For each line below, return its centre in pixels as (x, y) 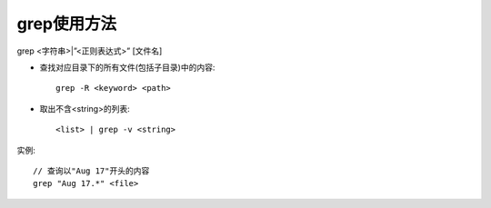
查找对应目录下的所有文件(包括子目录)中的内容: (127, 67)
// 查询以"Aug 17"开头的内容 (91, 171)
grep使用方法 (67, 24)
